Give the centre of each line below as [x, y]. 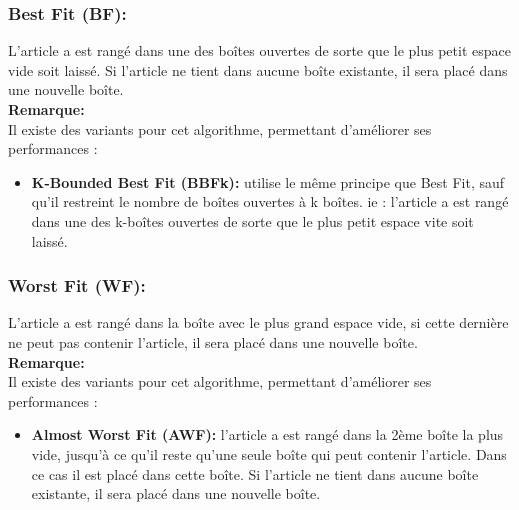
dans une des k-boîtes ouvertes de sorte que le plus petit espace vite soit [252, 220]
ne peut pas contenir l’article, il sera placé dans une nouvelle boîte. [213, 341]
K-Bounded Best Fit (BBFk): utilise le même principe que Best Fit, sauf [268, 181]
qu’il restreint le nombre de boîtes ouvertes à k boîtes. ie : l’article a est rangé [270, 201]
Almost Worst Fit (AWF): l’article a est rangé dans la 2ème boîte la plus [267, 434]
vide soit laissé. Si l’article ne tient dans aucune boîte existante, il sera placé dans [258, 69]
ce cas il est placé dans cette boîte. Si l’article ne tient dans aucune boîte [255, 473]
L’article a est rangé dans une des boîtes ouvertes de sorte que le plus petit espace [259, 50]
